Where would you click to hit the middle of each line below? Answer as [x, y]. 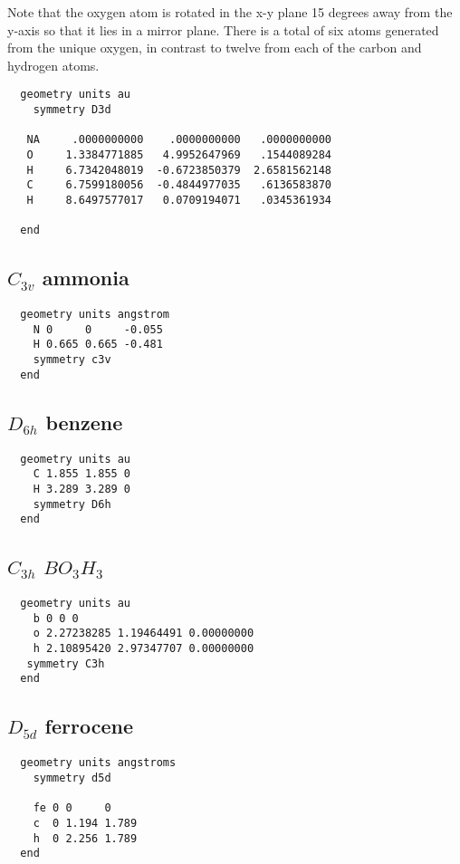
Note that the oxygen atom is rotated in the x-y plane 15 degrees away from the [230, 12]
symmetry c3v [72, 360]
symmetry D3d [72, 110]
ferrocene [89, 726]
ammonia [86, 278]
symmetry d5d [72, 778]
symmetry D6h [72, 504]
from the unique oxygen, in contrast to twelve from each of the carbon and [215, 48]
